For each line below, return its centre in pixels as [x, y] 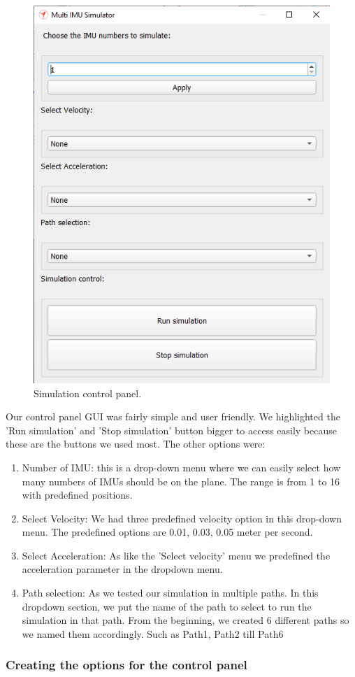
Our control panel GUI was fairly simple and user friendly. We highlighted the [173, 416]
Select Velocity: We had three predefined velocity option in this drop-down [182, 518]
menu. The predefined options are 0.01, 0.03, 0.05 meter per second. [167, 532]
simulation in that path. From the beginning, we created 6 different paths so [186, 620]
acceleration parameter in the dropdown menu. [122, 569]
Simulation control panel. [88, 393]
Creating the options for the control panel [126, 665]
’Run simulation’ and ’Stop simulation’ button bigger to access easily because [171, 430]
